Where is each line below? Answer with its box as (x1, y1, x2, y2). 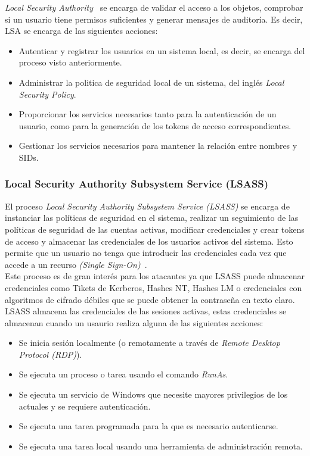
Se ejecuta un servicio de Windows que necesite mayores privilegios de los (18, 388, 288, 401)
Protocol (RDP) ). (18, 348, 82, 360)
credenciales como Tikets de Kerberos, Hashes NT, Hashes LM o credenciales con (5, 281, 302, 293)
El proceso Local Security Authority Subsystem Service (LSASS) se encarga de (5, 199, 290, 212)
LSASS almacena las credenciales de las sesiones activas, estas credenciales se (5, 305, 287, 317)
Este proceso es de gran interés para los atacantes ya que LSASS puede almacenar (5, 270, 305, 282)
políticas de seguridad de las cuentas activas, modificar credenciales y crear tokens (5, 223, 305, 235)
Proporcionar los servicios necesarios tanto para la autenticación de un (18, 108, 277, 120)
